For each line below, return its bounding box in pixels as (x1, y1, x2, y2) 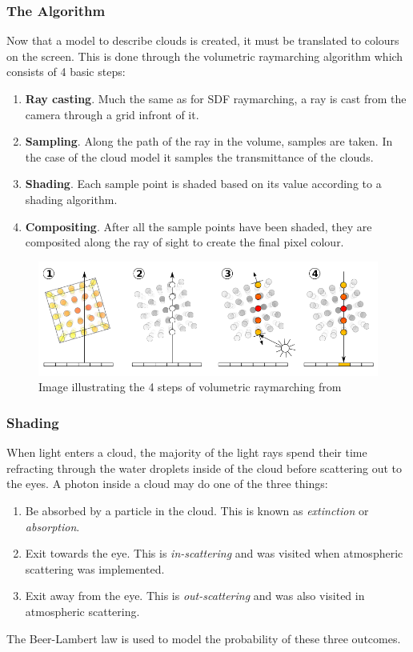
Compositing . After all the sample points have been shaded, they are (25, 218, 372, 234)
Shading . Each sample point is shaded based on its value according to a (25, 175, 382, 192)
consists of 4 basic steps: (6, 63, 126, 80)
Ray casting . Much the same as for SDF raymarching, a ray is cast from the (25, 90, 407, 106)
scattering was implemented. (25, 560, 165, 577)
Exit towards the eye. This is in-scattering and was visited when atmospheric (25, 545, 403, 562)
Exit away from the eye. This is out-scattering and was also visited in (25, 587, 365, 604)
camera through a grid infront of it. (25, 106, 199, 122)
